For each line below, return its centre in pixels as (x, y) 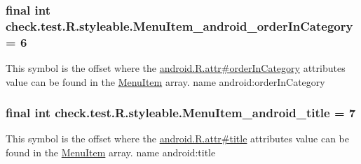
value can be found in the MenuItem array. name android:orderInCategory (165, 81)
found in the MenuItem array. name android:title (111, 152)
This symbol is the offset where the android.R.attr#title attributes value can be (177, 139)
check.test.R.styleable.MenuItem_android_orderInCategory (179, 25)
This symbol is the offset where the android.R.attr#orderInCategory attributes (176, 68)
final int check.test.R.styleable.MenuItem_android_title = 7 (181, 113)
